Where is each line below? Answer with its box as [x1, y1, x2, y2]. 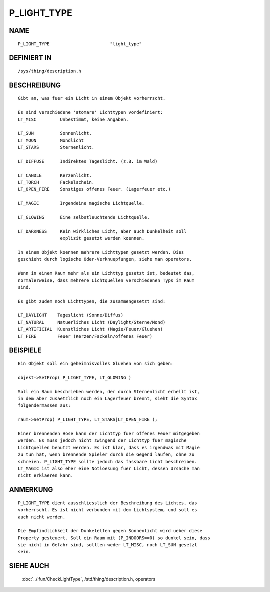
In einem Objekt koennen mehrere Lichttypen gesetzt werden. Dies [18, 249, 184, 255]
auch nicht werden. [18, 514, 66, 520]
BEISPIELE [9, 346, 42, 355]
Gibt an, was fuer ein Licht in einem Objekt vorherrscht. [18, 95, 166, 101]
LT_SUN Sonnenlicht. [18, 130, 92, 136]
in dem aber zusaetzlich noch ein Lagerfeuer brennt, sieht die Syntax [18, 396, 197, 402]
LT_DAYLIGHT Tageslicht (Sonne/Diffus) [18, 312, 124, 318]
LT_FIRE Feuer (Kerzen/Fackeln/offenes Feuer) [18, 333, 152, 339]
